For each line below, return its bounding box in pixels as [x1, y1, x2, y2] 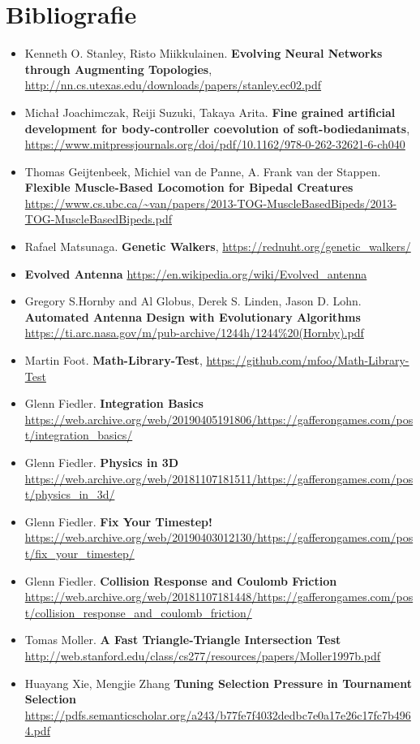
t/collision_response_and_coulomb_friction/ [24, 603, 252, 621]
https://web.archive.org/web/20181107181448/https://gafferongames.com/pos [24, 588, 414, 605]
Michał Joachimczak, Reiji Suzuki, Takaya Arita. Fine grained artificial [24, 103, 396, 120]
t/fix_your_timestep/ [24, 544, 135, 561]
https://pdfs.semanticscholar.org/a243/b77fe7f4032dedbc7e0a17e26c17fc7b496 [24, 706, 411, 723]
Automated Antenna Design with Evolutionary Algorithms [24, 308, 361, 325]
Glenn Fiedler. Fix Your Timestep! [24, 513, 212, 530]
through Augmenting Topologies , [24, 60, 212, 77]
